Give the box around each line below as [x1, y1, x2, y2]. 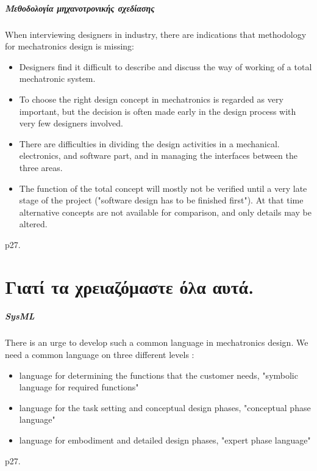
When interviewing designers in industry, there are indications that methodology [5, 27, 307, 40]
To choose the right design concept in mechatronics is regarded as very [19, 92, 283, 105]
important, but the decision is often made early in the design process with [19, 104, 296, 117]
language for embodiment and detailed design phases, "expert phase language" [19, 433, 311, 446]
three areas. [19, 161, 63, 173]
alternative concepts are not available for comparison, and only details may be [19, 205, 312, 218]
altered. [19, 217, 48, 230]
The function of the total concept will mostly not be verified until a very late [19, 181, 307, 194]
